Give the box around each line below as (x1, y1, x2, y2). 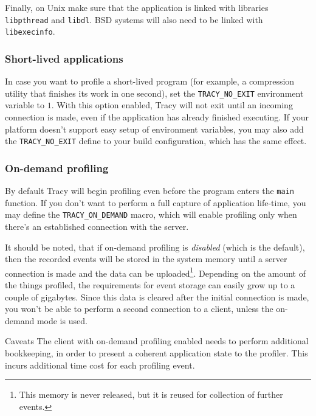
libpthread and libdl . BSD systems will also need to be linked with (5, 13, 263, 26)
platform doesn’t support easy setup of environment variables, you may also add (5, 122, 304, 135)
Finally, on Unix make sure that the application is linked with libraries (5, 1, 269, 13)
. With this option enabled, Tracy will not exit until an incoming (51, 99, 293, 111)
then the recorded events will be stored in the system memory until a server (5, 252, 287, 265)
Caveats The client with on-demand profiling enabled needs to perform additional (5, 335, 309, 347)
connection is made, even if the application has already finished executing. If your (5, 110, 309, 123)
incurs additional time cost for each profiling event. (5, 358, 195, 371)
